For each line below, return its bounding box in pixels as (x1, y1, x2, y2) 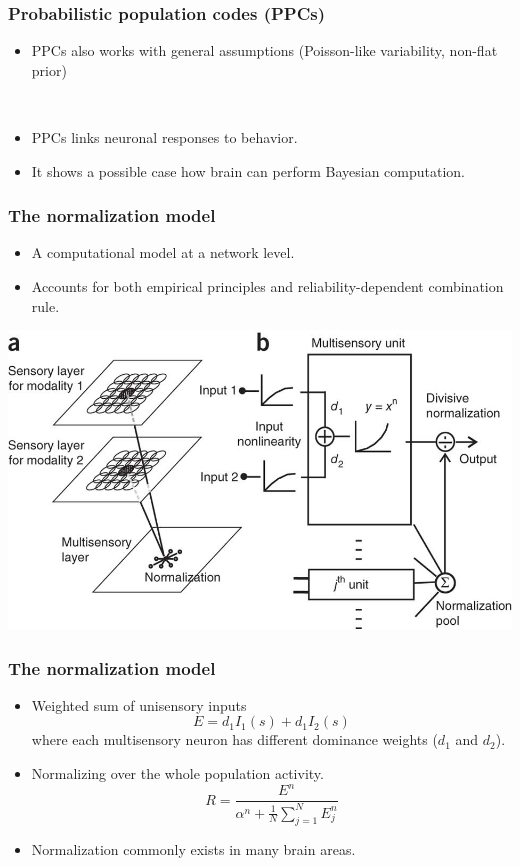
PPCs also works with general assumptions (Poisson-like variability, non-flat (31, 40, 498, 61)
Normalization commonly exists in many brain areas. (31, 839, 356, 860)
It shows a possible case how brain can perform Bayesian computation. (31, 160, 465, 181)
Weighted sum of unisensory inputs (31, 694, 247, 715)
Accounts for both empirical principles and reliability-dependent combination (31, 276, 504, 296)
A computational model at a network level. (31, 242, 295, 263)
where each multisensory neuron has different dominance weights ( (31, 729, 438, 750)
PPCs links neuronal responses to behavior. (31, 127, 298, 147)
